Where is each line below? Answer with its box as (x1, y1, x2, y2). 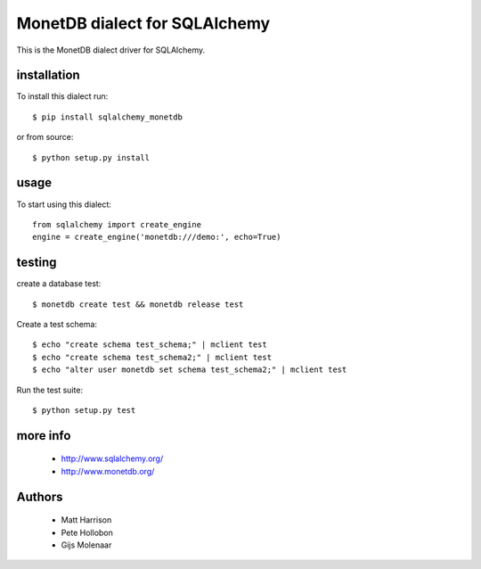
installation (16, 68, 80, 83)
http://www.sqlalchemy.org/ (61, 453, 164, 464)
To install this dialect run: (16, 91, 109, 102)
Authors (16, 489, 63, 504)
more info (16, 428, 71, 443)
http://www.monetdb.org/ (61, 466, 155, 476)
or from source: (16, 132, 74, 143)
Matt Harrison (61, 515, 112, 525)
